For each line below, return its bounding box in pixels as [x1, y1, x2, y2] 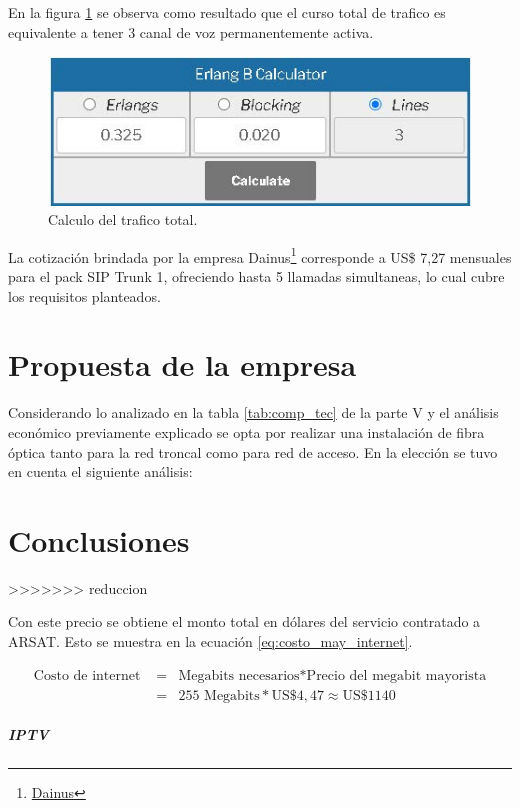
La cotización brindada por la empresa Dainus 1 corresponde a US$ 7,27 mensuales [8, 243, 512, 267]
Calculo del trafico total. [48, 209, 198, 230]
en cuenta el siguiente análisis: [8, 461, 193, 482]
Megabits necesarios [178, 668, 300, 683]
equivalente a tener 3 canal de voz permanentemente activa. [8, 21, 374, 42]
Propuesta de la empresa [8, 344, 357, 385]
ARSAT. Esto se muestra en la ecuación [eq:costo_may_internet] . [8, 631, 413, 652]
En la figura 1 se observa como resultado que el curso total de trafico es [8, 2, 446, 22]
